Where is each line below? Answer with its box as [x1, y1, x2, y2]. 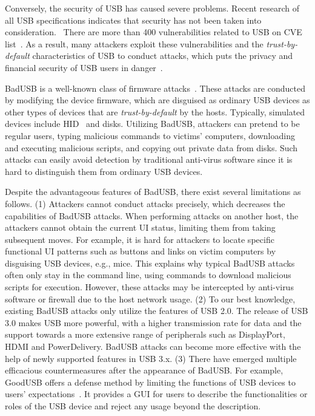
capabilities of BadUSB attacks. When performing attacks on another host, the [5, 209, 299, 222]
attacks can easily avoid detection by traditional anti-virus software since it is [5, 153, 293, 166]
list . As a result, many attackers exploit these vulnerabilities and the [5, 37, 264, 50]
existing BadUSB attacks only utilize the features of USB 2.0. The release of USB [5, 304, 308, 317]
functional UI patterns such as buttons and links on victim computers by [5, 245, 276, 257]
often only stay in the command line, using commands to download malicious [5, 268, 291, 281]
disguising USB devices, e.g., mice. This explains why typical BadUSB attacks [5, 256, 295, 269]
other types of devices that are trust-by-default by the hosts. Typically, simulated [5, 105, 305, 118]
